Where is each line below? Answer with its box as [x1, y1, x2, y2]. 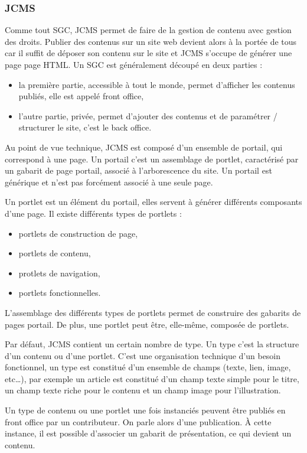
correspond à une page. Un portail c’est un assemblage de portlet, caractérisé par [5, 152, 299, 165]
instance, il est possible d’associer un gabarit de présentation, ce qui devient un [5, 427, 292, 439]
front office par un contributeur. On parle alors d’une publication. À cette [5, 415, 272, 428]
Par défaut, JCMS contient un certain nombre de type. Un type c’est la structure [5, 338, 299, 350]
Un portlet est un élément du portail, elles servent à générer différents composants [5, 195, 302, 208]
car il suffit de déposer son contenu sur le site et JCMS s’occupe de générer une [5, 47, 292, 59]
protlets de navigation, [18, 266, 100, 279]
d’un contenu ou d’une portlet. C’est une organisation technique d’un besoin [5, 349, 281, 361]
